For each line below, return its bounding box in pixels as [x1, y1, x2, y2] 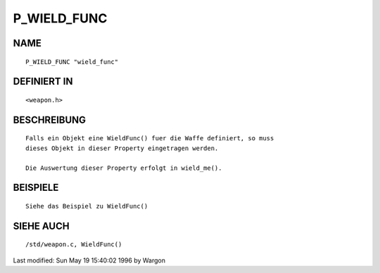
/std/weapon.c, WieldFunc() [25, 241, 122, 248]
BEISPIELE [13, 182, 59, 194]
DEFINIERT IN [13, 76, 73, 88]
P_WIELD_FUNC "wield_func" [25, 58, 119, 66]
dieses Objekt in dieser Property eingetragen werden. [25, 144, 219, 152]
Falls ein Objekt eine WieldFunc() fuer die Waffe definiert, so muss [25, 134, 274, 142]
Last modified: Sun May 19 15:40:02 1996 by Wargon [13, 256, 165, 265]
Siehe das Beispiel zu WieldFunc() [25, 202, 148, 210]
